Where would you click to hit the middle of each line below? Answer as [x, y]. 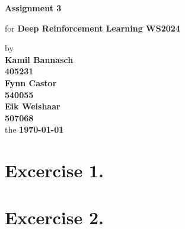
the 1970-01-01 [34, 129]
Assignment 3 [33, 8]
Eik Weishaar [33, 106]
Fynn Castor [31, 82]
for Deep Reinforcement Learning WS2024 [92, 28]
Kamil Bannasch [39, 59]
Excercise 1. [54, 170]
